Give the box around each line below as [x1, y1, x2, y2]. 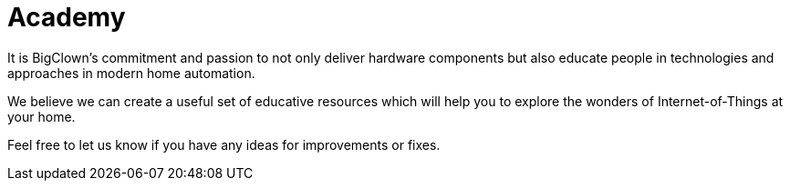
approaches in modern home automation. [7, 64, 255, 81]
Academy [7, 2, 126, 33]
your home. [7, 108, 76, 124]
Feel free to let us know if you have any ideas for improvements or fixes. [7, 136, 441, 153]
